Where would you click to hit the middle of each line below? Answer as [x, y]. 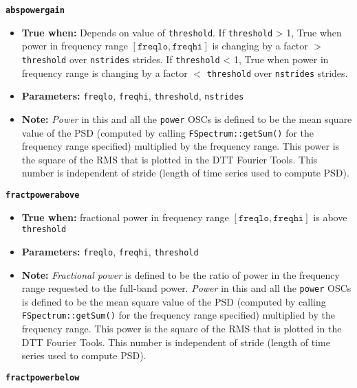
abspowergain [35, 10]
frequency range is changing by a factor [105, 72]
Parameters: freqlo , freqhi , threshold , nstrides [133, 96]
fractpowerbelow [43, 377]
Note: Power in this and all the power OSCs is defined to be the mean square [187, 118]
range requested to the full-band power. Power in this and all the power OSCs [186, 288]
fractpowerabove [43, 195]
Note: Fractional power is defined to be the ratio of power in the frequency [181, 274]
